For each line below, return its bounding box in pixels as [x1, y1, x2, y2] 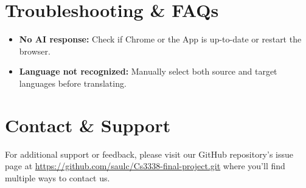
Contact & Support [5, 112, 171, 137]
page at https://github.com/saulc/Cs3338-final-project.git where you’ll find [5, 159, 285, 172]
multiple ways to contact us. [5, 171, 110, 184]
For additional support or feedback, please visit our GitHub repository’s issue [5, 147, 294, 160]
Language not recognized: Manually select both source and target [19, 65, 277, 78]
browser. [19, 44, 50, 57]
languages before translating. [19, 76, 127, 89]
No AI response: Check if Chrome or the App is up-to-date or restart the [19, 33, 302, 45]
